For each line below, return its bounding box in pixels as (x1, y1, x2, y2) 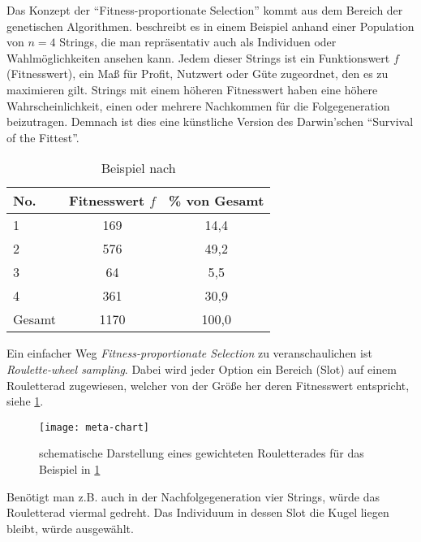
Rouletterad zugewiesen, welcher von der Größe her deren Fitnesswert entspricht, (6, 376, 410, 393)
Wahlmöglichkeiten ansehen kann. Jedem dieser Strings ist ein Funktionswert (6, 49, 390, 66)
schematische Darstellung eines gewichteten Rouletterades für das (39, 444, 364, 462)
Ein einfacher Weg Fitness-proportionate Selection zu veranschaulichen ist (6, 345, 372, 362)
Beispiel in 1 (39, 460, 101, 477)
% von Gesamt (169, 191, 264, 210)
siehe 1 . (6, 392, 44, 410)
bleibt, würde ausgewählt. (6, 519, 134, 536)
